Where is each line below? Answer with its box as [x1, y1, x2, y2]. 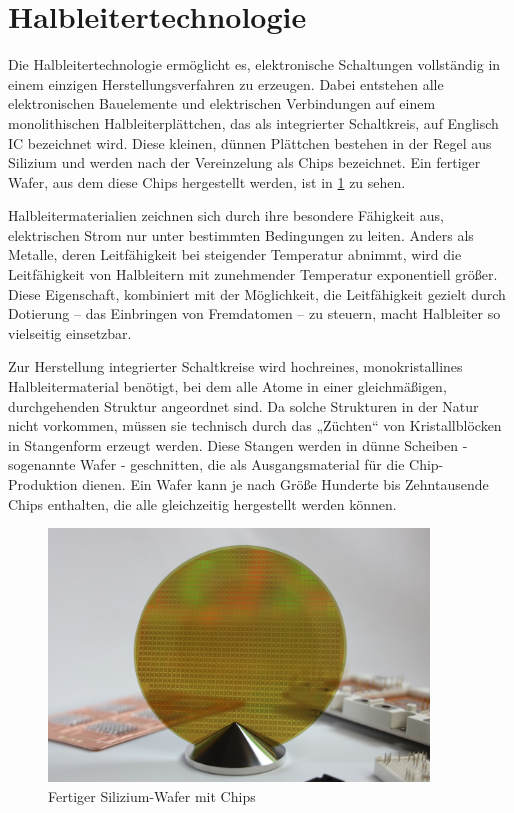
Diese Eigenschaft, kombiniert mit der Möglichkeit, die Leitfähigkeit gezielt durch [8, 283, 506, 304]
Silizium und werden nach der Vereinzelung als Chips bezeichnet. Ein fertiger [8, 152, 481, 173]
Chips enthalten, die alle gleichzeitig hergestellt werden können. [8, 493, 397, 514]
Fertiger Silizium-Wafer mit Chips [48, 785, 256, 806]
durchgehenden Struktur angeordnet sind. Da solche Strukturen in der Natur [8, 395, 479, 416]
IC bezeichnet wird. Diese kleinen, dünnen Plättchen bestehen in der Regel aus [8, 132, 492, 153]
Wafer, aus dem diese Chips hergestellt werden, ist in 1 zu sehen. [8, 171, 406, 192]
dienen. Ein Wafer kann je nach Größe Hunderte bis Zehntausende [82, 474, 489, 494]
